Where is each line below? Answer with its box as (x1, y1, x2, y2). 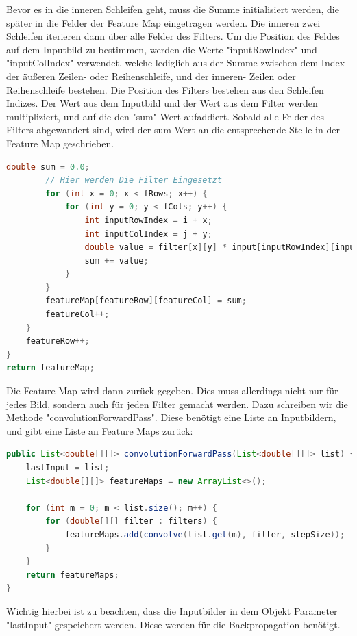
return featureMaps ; (25, 570, 119, 580)
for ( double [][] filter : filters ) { (45, 516, 217, 526)
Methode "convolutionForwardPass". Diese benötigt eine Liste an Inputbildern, (6, 410, 336, 424)
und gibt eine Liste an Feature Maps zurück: (6, 423, 193, 437)
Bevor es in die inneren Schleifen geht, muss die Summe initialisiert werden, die (6, 2, 339, 16)
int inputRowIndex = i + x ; (84, 215, 212, 225)
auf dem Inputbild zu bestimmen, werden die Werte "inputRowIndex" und (6, 42, 317, 56)
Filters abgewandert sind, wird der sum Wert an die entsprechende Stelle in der (6, 123, 340, 137)
